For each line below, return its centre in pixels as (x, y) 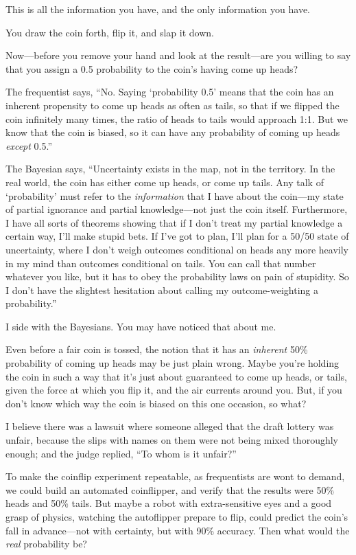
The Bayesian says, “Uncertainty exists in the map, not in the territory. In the (170, 169)
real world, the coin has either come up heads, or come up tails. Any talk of (165, 182)
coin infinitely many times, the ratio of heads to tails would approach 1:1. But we (177, 118)
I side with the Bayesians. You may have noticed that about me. (141, 326)
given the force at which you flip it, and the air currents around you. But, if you (174, 390)
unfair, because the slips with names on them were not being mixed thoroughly (172, 440)
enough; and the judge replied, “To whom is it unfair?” (121, 453)
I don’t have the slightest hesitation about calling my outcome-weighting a (162, 290)
